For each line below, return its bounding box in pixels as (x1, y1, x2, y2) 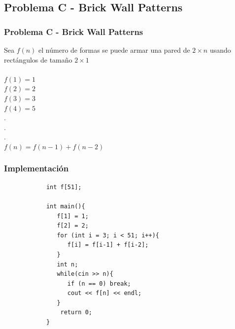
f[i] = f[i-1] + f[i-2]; (67, 241, 149, 249)
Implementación (4, 162, 69, 174)
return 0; (60, 309, 92, 316)
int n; (57, 261, 78, 268)
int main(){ (46, 202, 85, 210)
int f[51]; (46, 183, 82, 191)
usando (209, 45, 231, 55)
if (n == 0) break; (67, 280, 131, 287)
